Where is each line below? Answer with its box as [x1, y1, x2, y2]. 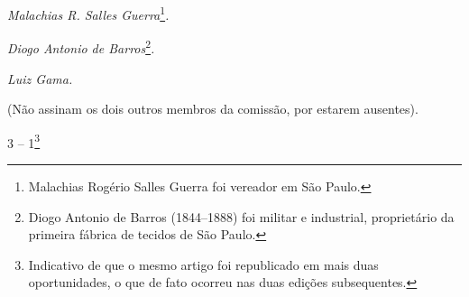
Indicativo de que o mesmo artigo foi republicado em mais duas [28, 255, 379, 274]
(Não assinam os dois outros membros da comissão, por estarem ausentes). [7, 99, 418, 118]
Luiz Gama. [7, 69, 73, 88]
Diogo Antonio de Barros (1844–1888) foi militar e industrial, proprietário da [28, 207, 455, 226]
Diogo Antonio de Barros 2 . [7, 36, 155, 57]
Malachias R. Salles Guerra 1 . [7, 3, 170, 23]
